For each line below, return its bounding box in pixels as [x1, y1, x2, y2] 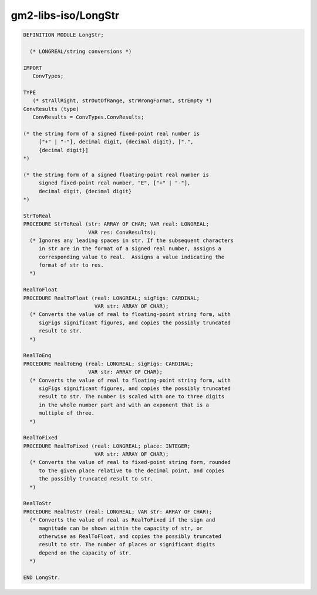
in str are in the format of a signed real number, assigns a [38, 246, 222, 252]
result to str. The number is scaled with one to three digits [38, 394, 225, 400]
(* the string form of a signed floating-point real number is [23, 171, 210, 178]
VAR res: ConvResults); [88, 229, 157, 236]
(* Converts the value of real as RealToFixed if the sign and [29, 517, 215, 523]
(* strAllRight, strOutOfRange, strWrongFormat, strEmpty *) [32, 98, 213, 104]
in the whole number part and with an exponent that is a [38, 401, 210, 408]
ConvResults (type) [23, 106, 79, 112]
